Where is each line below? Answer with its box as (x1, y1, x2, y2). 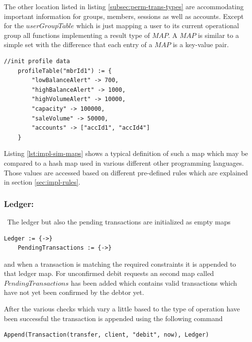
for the (4, 20, 24, 31)
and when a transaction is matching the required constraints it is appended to (4, 258, 236, 269)
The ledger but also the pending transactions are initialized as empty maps (7, 216, 231, 226)
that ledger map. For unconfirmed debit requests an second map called (4, 268, 214, 278)
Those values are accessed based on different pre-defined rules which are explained (4, 167, 248, 177)
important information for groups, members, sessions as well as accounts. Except (4, 11, 244, 21)
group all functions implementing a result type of (4, 30, 150, 40)
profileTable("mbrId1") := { (17, 67, 112, 74)
